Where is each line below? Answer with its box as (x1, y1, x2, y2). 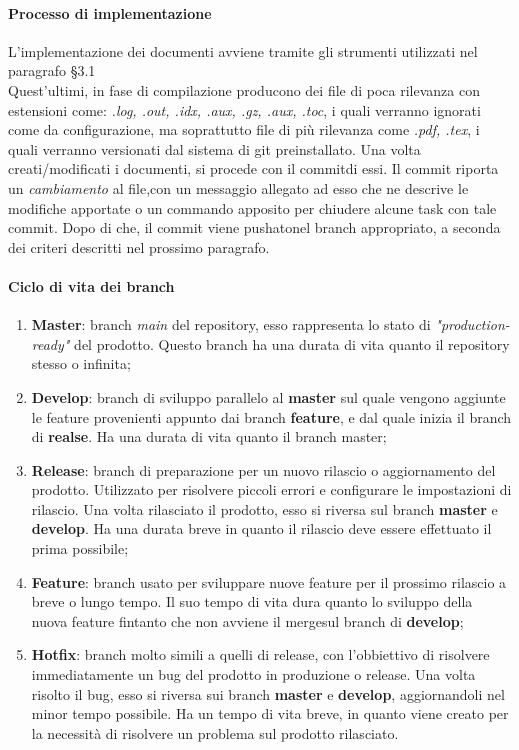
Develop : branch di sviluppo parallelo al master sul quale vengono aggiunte (31, 386, 506, 407)
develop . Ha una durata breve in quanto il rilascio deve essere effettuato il (31, 518, 492, 539)
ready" (31, 333, 70, 354)
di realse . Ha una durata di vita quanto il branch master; (31, 426, 387, 447)
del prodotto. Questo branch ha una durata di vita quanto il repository (74, 333, 510, 354)
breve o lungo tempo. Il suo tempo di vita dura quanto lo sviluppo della (31, 591, 473, 612)
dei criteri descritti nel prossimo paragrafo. (8, 236, 270, 257)
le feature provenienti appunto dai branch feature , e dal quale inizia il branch (31, 406, 512, 427)
